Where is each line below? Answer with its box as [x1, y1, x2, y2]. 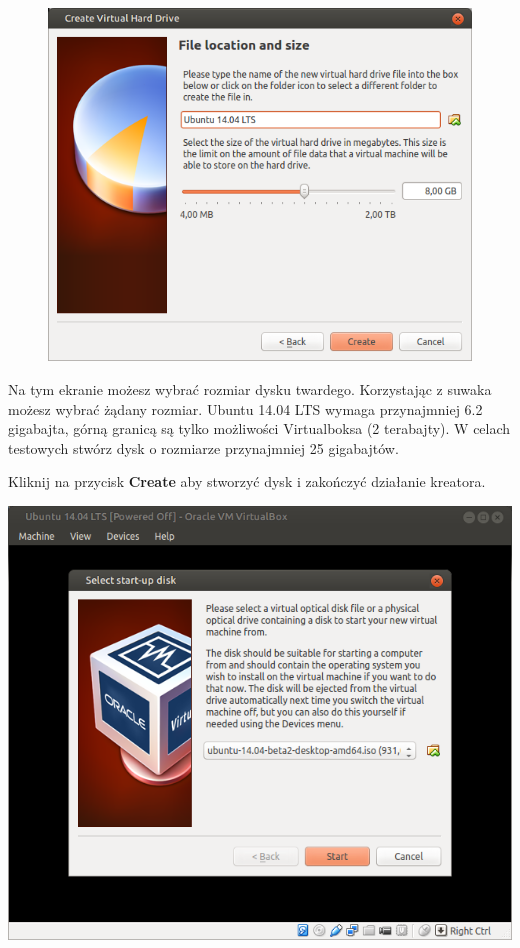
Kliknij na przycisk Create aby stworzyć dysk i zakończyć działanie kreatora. [8, 471, 486, 492]
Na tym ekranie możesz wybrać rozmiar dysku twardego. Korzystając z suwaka [8, 379, 492, 400]
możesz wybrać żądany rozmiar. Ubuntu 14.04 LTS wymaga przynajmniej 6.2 [8, 398, 483, 419]
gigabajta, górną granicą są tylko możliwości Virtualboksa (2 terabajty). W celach [8, 418, 511, 439]
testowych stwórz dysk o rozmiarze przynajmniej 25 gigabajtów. [8, 437, 399, 458]
